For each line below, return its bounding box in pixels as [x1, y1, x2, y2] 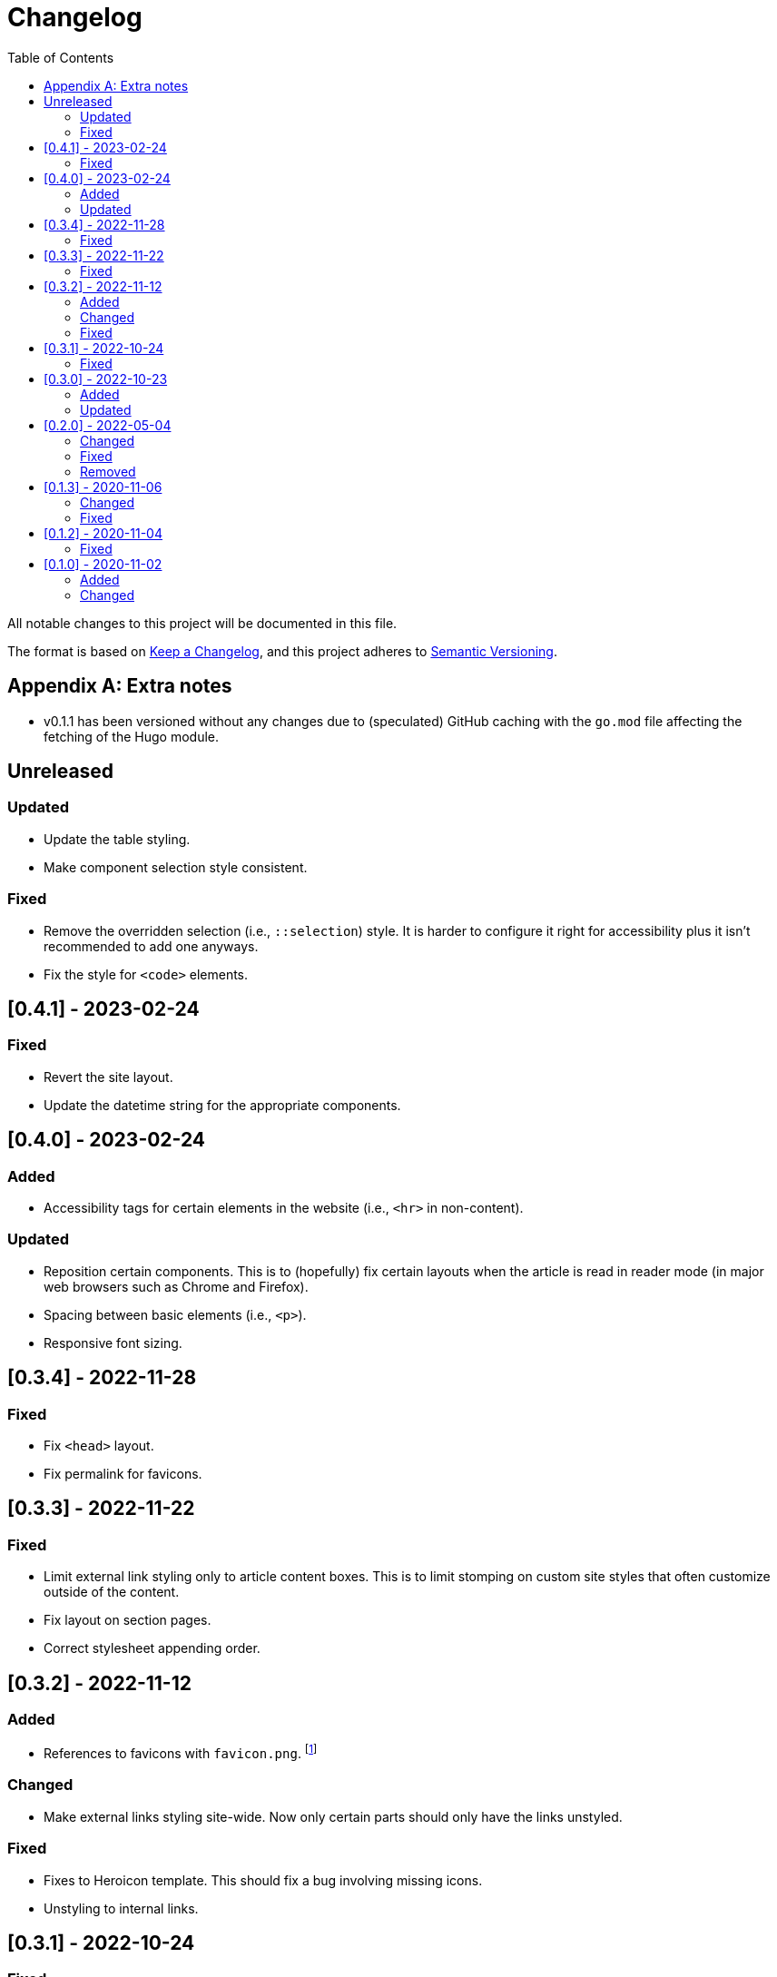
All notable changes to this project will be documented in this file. [7, 615, 398, 631]
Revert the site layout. [44, 1068, 173, 1085]
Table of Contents [7, 49, 114, 65]
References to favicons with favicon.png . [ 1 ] [44, 1743, 318, 1762]
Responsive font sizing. [44, 1334, 182, 1351]
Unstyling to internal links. [44, 1900, 199, 1916]
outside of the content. [44, 1584, 180, 1600]
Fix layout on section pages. [44, 1612, 211, 1628]
